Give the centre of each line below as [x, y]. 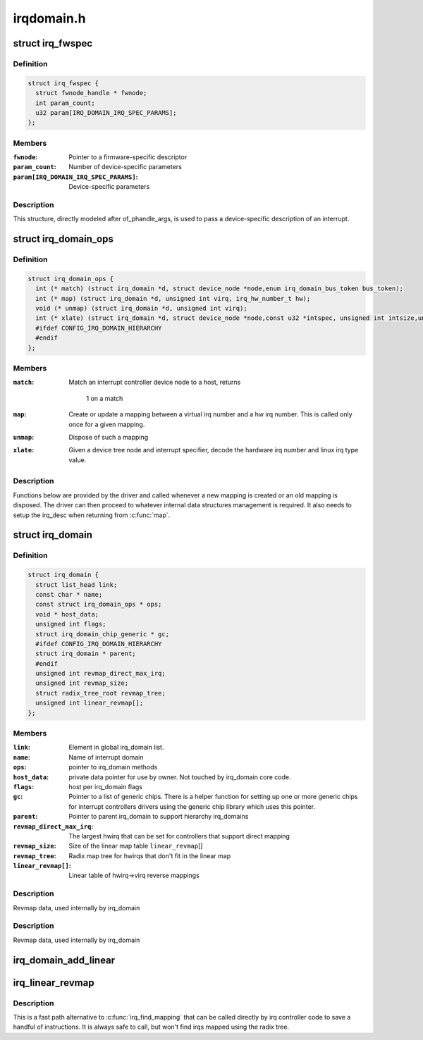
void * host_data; [67, 614]
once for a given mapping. [107, 424]
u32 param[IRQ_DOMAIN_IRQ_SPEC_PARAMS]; [106, 112]
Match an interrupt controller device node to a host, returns [155, 382]
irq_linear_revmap [54, 983]
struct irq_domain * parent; [86, 654]
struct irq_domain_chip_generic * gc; [102, 634]
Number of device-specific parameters [125, 167]
